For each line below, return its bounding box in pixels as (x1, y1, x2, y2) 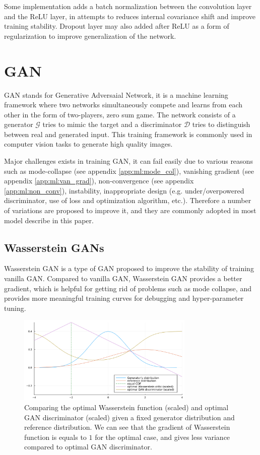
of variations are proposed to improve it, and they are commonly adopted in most (4, 205, 256, 216)
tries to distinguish (192, 119, 250, 129)
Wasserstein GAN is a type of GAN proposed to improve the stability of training (4, 263, 254, 274)
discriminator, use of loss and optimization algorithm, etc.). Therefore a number (4, 195, 251, 206)
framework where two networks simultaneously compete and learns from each (4, 99, 242, 110)
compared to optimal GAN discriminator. (24, 441, 152, 452)
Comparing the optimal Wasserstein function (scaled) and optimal (24, 402, 229, 412)
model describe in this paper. (4, 215, 94, 225)
